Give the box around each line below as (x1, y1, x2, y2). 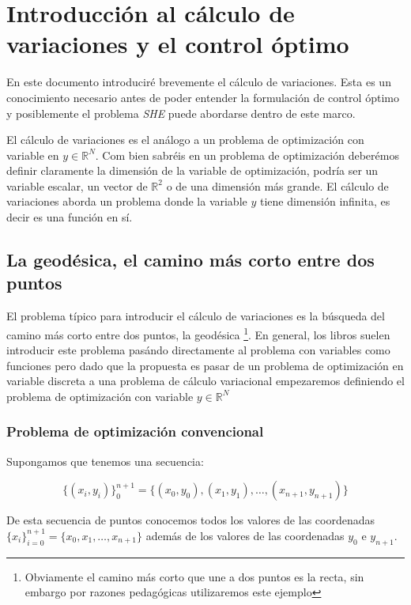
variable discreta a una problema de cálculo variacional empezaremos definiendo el (6, 372, 405, 389)
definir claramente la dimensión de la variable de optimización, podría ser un (6, 162, 379, 179)
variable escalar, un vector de (6, 177, 148, 194)
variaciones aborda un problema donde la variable (6, 193, 247, 210)
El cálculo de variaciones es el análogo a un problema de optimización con (6, 131, 364, 148)
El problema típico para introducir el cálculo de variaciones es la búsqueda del (6, 308, 385, 324)
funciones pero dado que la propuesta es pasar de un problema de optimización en (6, 357, 404, 373)
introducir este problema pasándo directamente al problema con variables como (6, 342, 390, 358)
